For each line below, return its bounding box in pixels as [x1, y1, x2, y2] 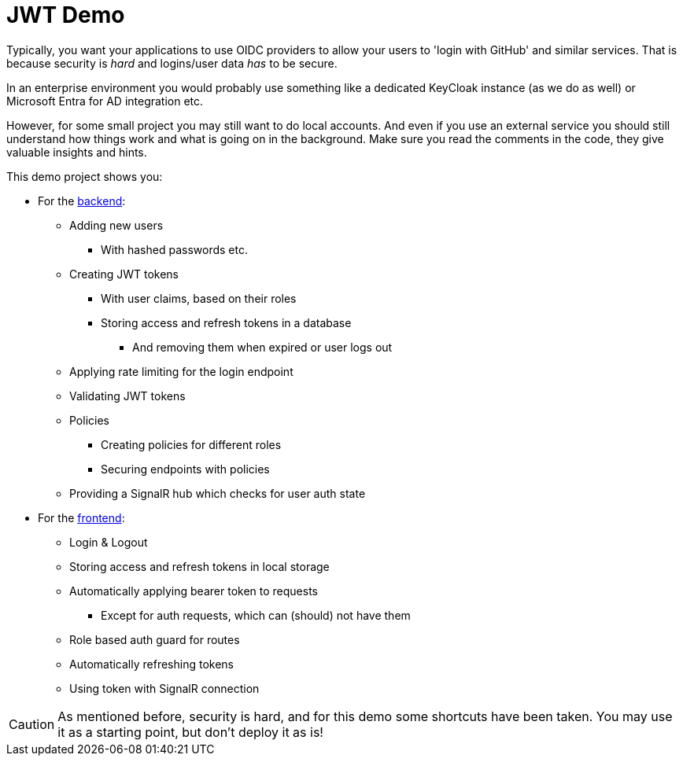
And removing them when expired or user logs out [132, 340, 393, 354]
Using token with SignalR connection [69, 681, 260, 695]
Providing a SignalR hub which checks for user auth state [69, 486, 366, 500]
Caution [9, 716, 55, 732]
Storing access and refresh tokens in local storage [69, 559, 330, 573]
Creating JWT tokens [69, 267, 179, 281]
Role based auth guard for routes [69, 632, 240, 646]
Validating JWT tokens [69, 388, 186, 403]
